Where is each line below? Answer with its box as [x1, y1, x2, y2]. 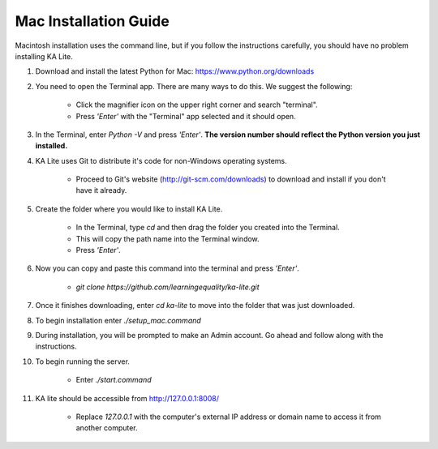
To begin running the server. [35, 357, 130, 366]
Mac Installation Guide [15, 12, 170, 30]
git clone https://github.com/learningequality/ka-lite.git [75, 282, 260, 292]
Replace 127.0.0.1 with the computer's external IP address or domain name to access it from [75, 412, 381, 421]
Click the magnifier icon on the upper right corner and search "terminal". [75, 100, 318, 109]
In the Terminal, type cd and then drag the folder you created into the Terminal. [75, 223, 340, 233]
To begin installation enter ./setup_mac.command [35, 315, 202, 325]
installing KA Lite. [15, 51, 73, 61]
